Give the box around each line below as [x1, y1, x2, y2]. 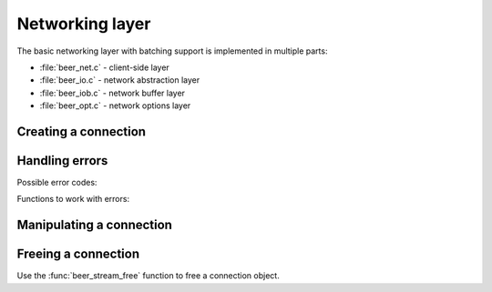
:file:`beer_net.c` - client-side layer [39, 62, 170, 73]
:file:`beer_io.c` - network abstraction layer [39, 75, 200, 86]
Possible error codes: [16, 177, 97, 188]
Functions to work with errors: [16, 194, 130, 205]
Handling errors [16, 153, 108, 168]
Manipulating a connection [16, 217, 173, 233]
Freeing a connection [16, 247, 140, 262]
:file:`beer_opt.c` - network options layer [39, 100, 191, 111]
